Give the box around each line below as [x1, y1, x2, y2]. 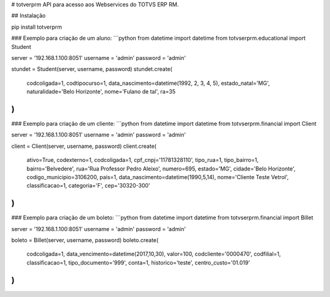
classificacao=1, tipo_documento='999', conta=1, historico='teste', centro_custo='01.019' [26, 258, 251, 266]
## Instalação [11, 12, 46, 20]
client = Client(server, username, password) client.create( [11, 142, 157, 150]
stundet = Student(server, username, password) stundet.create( [11, 65, 172, 73]
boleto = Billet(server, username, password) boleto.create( [11, 237, 159, 244]
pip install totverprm [11, 23, 62, 31]
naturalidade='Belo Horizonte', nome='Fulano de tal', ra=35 [26, 88, 176, 95]
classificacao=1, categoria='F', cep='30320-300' [26, 182, 150, 189]
